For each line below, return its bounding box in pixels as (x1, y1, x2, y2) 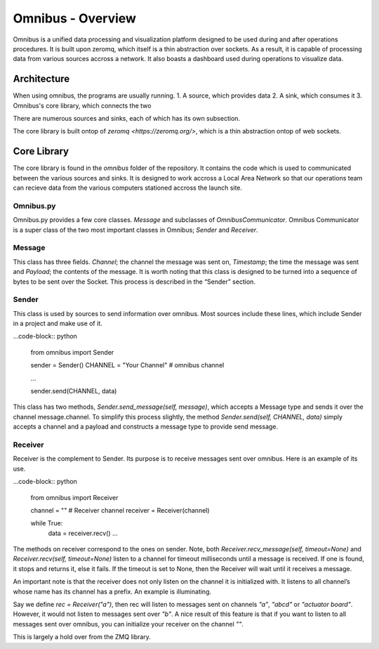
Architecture (13, 73, 70, 85)
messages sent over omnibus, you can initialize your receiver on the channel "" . (13, 619, 244, 628)
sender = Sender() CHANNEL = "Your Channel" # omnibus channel (30, 361, 225, 369)
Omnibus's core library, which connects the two (13, 101, 152, 110)
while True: (30, 519, 63, 527)
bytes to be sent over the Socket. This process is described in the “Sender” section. (13, 277, 256, 286)
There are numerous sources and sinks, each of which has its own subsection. (13, 114, 241, 123)
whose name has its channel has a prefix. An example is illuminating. (13, 587, 212, 596)
